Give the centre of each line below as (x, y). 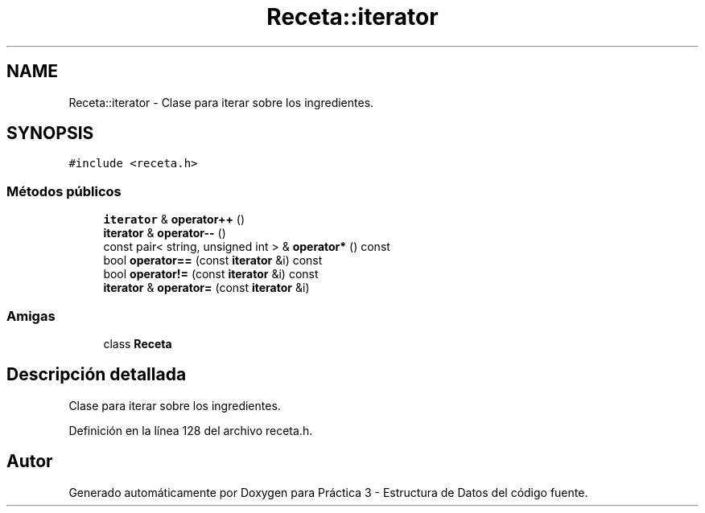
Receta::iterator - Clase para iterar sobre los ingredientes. (221, 102)
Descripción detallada (97, 375)
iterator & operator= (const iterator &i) (206, 288)
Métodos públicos (64, 191)
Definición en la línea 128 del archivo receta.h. (191, 430)
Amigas (31, 316)
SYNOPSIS (50, 133)
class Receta (138, 343)
